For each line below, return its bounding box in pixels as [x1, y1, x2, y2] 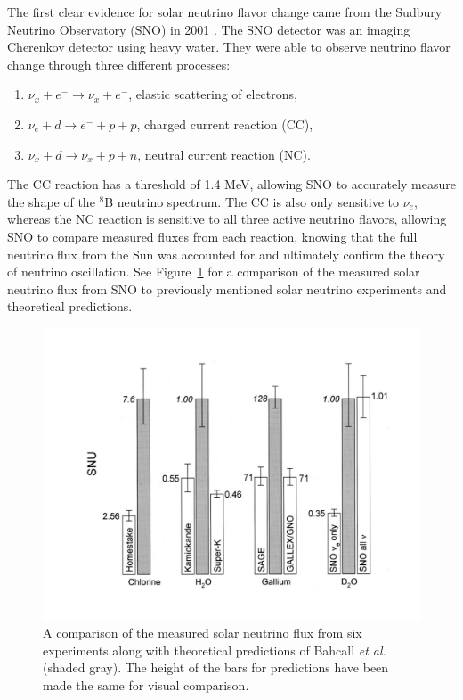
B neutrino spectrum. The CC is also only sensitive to [104, 192, 399, 210]
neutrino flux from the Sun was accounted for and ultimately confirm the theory [7, 244, 445, 263]
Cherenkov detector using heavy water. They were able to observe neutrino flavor [7, 37, 451, 56]
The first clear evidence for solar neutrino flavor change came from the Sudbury [7, 3, 443, 21]
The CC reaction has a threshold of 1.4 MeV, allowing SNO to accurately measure [7, 175, 456, 194]
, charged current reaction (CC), [136, 114, 313, 133]
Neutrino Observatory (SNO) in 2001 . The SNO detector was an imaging [7, 20, 410, 38]
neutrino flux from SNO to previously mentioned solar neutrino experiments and [7, 279, 447, 298]
